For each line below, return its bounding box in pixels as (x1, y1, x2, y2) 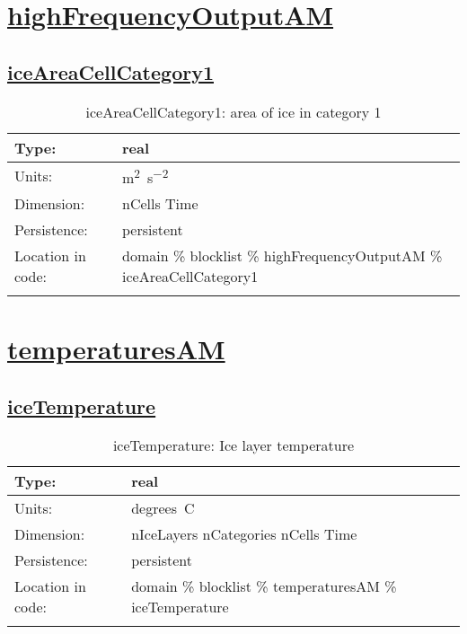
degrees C (131, 498, 195, 519)
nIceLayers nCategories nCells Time (131, 524, 357, 545)
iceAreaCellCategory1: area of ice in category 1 (85, 101, 382, 122)
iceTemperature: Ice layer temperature (112, 435, 355, 456)
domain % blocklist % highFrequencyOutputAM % (121, 244, 443, 266)
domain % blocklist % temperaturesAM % (131, 576, 397, 597)
